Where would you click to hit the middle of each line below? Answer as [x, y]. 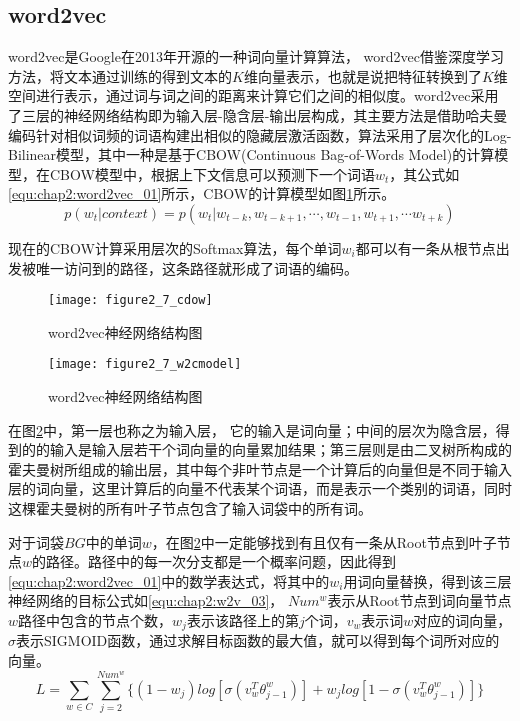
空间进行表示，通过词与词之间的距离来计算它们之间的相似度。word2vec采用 [253, 95]
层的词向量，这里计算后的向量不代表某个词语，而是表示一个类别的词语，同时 [260, 488]
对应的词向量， [462, 619]
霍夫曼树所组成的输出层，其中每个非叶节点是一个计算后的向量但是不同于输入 [260, 468]
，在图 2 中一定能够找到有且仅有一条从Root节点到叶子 [324, 541]
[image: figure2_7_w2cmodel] [145, 364]
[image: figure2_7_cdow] [130, 300]
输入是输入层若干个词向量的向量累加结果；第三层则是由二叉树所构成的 [280, 449]
